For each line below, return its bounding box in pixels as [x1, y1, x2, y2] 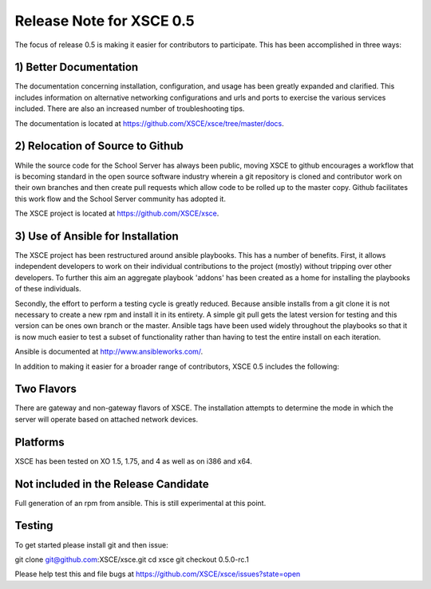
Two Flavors [14, 382, 77, 396]
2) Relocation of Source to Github [14, 140, 184, 153]
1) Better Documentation [14, 61, 139, 74]
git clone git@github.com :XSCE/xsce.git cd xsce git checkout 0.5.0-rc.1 [14, 555, 249, 564]
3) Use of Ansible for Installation [14, 229, 179, 243]
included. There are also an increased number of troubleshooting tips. [14, 104, 245, 113]
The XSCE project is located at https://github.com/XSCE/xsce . [14, 208, 219, 219]
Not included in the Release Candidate [14, 477, 209, 491]
